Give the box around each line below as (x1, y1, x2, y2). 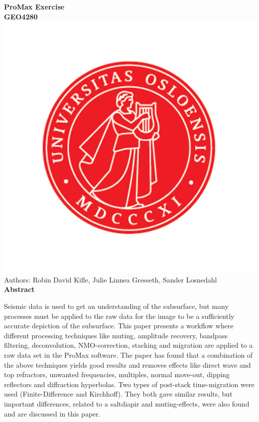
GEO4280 (4, 11, 38, 21)
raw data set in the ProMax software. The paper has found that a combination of (4, 349, 253, 360)
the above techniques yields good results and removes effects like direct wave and (4, 359, 251, 370)
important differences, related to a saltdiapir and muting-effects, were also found (4, 398, 250, 409)
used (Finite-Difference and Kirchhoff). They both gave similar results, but (4, 389, 233, 399)
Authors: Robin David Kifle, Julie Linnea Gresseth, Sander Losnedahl (4, 274, 217, 284)
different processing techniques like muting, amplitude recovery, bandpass (4, 330, 228, 340)
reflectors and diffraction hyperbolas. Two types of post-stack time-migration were (4, 379, 255, 389)
